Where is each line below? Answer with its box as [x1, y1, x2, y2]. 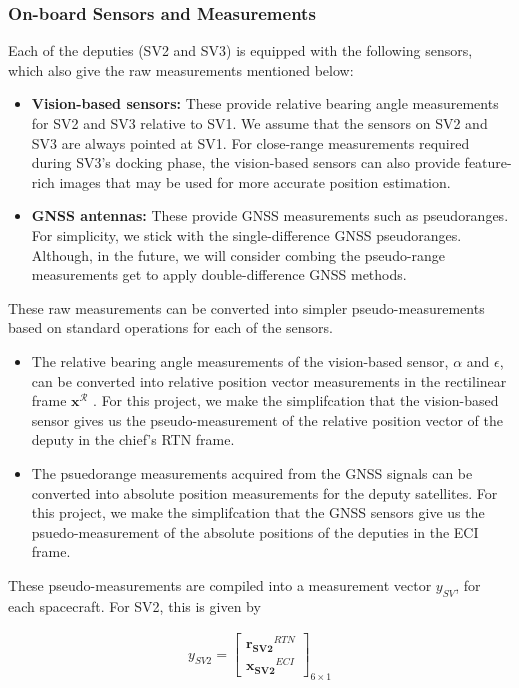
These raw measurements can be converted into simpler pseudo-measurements [8, 297, 485, 318]
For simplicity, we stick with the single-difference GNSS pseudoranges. [31, 224, 462, 245]
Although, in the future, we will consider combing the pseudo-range [31, 244, 446, 265]
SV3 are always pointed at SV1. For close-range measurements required [31, 132, 470, 153]
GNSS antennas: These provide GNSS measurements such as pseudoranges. [31, 205, 509, 226]
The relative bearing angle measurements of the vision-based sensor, [31, 350, 449, 371]
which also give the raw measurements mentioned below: [8, 59, 354, 80]
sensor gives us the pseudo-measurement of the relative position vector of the [31, 409, 503, 430]
